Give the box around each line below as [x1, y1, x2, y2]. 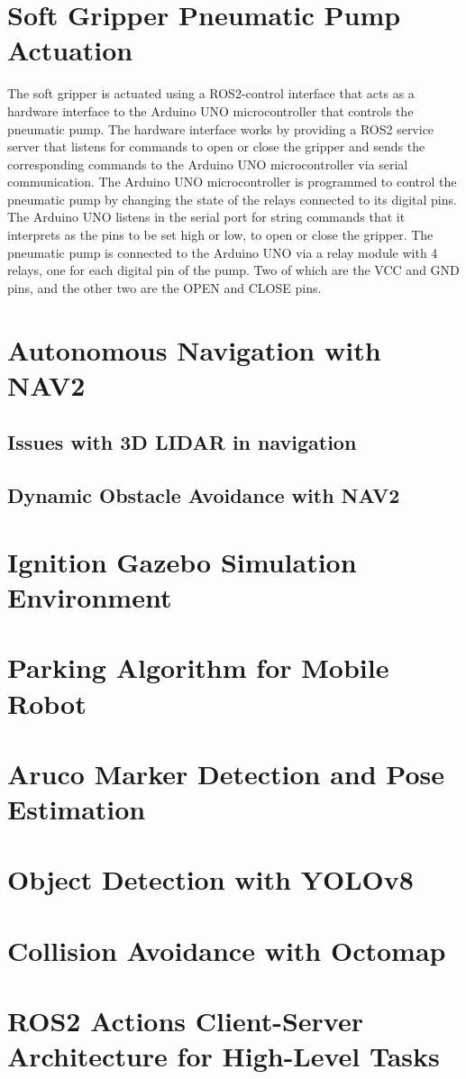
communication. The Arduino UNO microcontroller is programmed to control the [7, 172, 457, 191]
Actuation [7, 32, 133, 69]
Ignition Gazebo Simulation [7, 543, 357, 580]
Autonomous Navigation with [7, 331, 381, 368]
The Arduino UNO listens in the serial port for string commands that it [7, 207, 406, 226]
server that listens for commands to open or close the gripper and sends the [7, 137, 425, 156]
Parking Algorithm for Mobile [7, 649, 389, 686]
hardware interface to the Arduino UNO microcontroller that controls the [7, 101, 414, 120]
